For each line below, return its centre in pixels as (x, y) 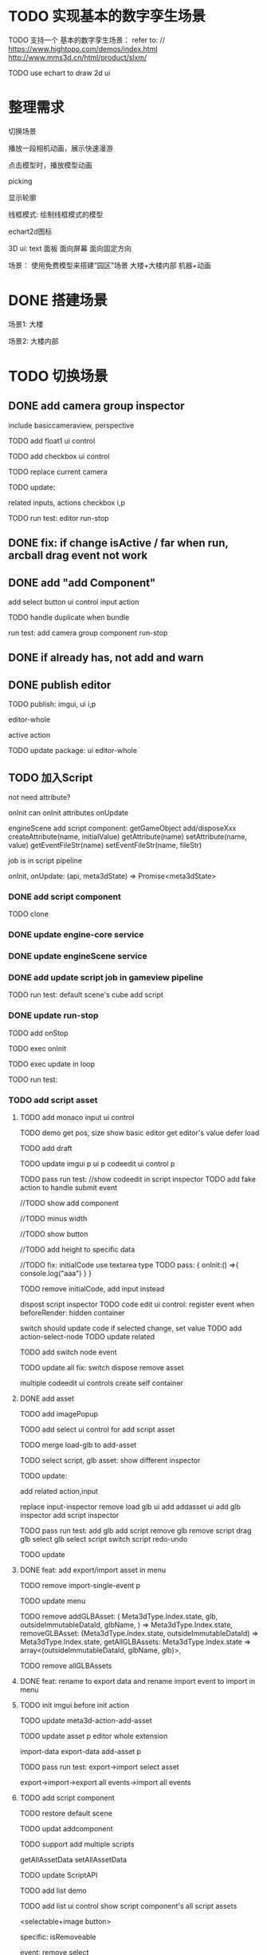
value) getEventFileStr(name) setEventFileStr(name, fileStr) (105, 845)
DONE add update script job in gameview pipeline (106, 978)
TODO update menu (53, 1601)
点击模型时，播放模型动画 (50, 165)
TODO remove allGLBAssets (66, 1666)
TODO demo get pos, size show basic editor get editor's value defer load (139, 1133)
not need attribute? (39, 798)
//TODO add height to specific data (77, 1250)
